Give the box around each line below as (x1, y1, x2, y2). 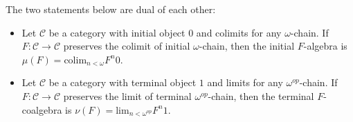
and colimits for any (196, 25, 282, 39)
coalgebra (21, 102, 62, 116)
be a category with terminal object (48, 75, 197, 90)
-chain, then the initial (199, 39, 295, 53)
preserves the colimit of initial (63, 39, 190, 53)
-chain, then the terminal (208, 88, 314, 103)
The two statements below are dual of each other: (6, 2, 216, 16)
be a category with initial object (48, 25, 185, 39)
